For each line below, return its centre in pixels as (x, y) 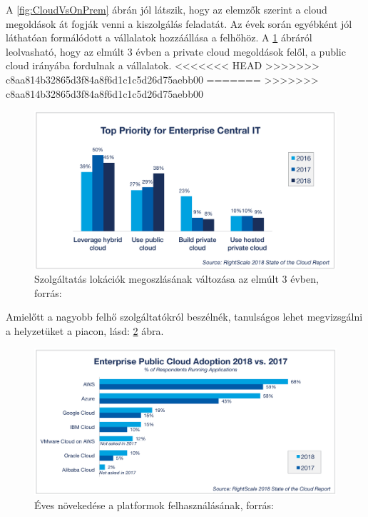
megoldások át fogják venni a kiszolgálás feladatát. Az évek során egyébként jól (179, 23)
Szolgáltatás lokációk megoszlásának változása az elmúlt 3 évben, (177, 279)
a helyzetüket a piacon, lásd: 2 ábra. (85, 331)
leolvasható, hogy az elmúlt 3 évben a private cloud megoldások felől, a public (176, 51)
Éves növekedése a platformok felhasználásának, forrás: (154, 505)
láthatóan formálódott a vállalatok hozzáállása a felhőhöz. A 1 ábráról (159, 37)
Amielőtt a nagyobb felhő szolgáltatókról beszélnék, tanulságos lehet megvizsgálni (184, 317)
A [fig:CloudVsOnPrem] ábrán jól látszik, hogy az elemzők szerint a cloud (167, 9)
